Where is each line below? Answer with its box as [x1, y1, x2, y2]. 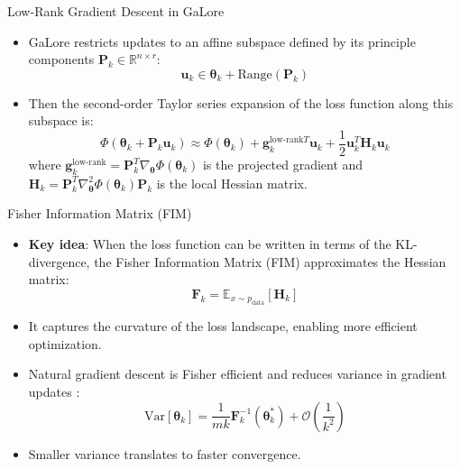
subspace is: [28, 111, 94, 130]
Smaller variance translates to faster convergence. [28, 444, 301, 463]
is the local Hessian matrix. [156, 173, 308, 192]
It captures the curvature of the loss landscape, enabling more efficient [28, 317, 418, 336]
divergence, [28, 252, 90, 271]
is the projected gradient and [202, 155, 363, 174]
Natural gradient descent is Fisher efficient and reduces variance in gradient [28, 364, 446, 383]
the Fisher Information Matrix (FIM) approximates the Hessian [94, 252, 446, 271]
